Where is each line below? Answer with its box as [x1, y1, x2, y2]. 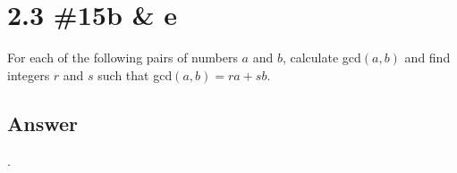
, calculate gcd [282, 48, 361, 67]
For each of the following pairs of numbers [7, 48, 238, 67]
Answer [7, 109, 79, 136]
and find [404, 48, 451, 67]
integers [7, 65, 50, 84]
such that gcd [97, 65, 173, 84]
